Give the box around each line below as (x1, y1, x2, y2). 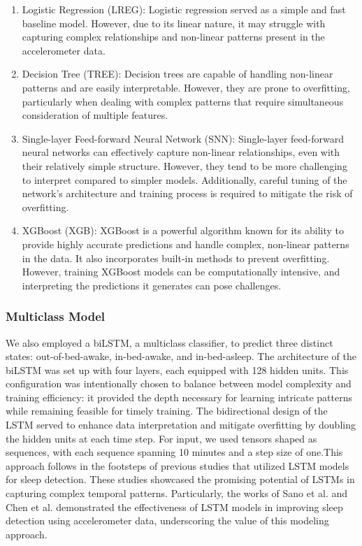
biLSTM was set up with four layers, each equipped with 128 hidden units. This (6, 362, 349, 377)
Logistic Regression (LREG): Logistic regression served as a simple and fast (22, 2, 346, 16)
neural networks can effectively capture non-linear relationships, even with (22, 145, 340, 159)
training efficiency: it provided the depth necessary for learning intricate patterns (6, 389, 352, 404)
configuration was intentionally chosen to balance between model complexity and (6, 376, 352, 391)
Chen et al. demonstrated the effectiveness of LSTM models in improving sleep (6, 499, 343, 514)
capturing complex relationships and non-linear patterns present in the (22, 29, 325, 44)
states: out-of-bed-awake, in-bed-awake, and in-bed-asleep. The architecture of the (6, 349, 356, 364)
